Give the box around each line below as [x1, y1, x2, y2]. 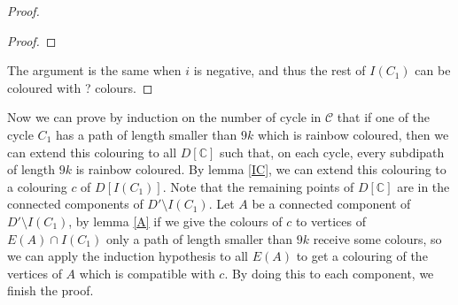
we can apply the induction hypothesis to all [7, 247, 249, 265]
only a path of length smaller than [105, 229, 293, 248]
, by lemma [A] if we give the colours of [68, 211, 283, 230]
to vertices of [295, 211, 366, 230]
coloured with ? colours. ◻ [7, 78, 153, 96]
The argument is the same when [7, 61, 182, 80]
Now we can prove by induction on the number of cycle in [7, 108, 322, 126]
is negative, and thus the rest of [193, 61, 366, 80]
